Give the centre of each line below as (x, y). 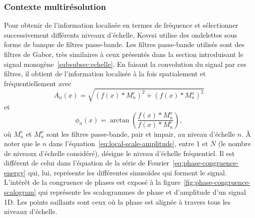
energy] (15, 172)
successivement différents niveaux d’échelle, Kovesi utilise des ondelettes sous (121, 34)
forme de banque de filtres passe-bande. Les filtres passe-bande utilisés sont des (124, 44)
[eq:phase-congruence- (206, 163)
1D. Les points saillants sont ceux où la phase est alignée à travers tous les (117, 201)
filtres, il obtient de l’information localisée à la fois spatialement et (105, 74)
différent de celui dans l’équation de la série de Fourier (87, 163)
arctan (120, 120)
